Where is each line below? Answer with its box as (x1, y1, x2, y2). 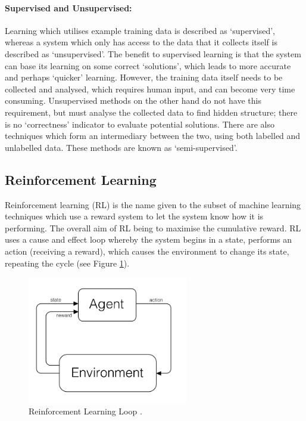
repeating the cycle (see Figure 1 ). (5, 256, 130, 269)
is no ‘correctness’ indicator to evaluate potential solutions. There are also (5, 117, 274, 130)
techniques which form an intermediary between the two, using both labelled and (5, 129, 301, 142)
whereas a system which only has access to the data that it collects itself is (5, 36, 277, 48)
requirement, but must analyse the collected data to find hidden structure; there (5, 106, 298, 118)
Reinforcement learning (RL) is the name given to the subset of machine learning (5, 198, 301, 210)
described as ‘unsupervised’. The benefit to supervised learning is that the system (5, 47, 301, 60)
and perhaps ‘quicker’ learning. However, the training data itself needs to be (5, 71, 283, 83)
